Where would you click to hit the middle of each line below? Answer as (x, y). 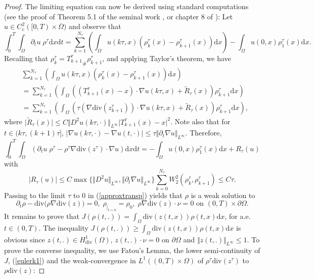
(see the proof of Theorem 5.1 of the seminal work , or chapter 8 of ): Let (119, 16)
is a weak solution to (223, 195)
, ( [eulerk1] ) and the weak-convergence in (72, 260)
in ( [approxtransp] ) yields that (135, 195)
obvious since (25, 239)
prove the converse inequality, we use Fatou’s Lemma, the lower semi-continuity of (132, 250)
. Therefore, (204, 133)
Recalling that (26, 58)
